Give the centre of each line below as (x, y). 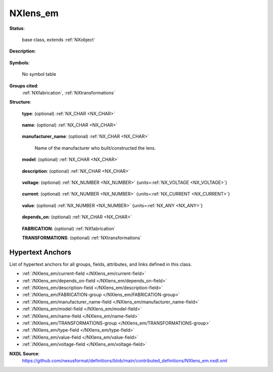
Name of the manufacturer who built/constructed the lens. (95, 148)
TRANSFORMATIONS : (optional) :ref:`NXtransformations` (82, 238)
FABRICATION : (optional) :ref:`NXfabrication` (69, 228)
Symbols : (19, 63)
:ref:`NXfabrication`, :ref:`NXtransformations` (69, 92)
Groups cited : (24, 85)
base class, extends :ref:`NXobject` (59, 39)
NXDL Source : (25, 353)
